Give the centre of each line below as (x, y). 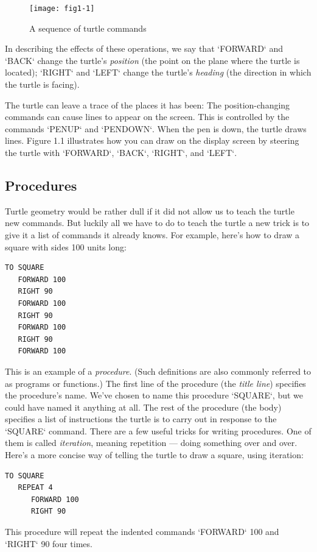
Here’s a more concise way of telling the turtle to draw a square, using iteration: (154, 455)
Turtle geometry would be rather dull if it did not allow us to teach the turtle (150, 211)
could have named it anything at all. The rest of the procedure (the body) (143, 407)
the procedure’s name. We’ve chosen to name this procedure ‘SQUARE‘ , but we (154, 395)
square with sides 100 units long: (66, 246)
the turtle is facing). (42, 84)
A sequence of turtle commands (88, 28)
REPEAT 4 (35, 488)
